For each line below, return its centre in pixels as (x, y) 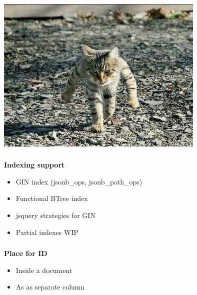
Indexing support (34, 165)
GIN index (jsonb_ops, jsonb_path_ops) (79, 181)
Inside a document (44, 270)
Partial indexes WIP (47, 232)
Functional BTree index (52, 198)
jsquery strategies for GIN (55, 215)
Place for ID (26, 253)
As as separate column (50, 287)
